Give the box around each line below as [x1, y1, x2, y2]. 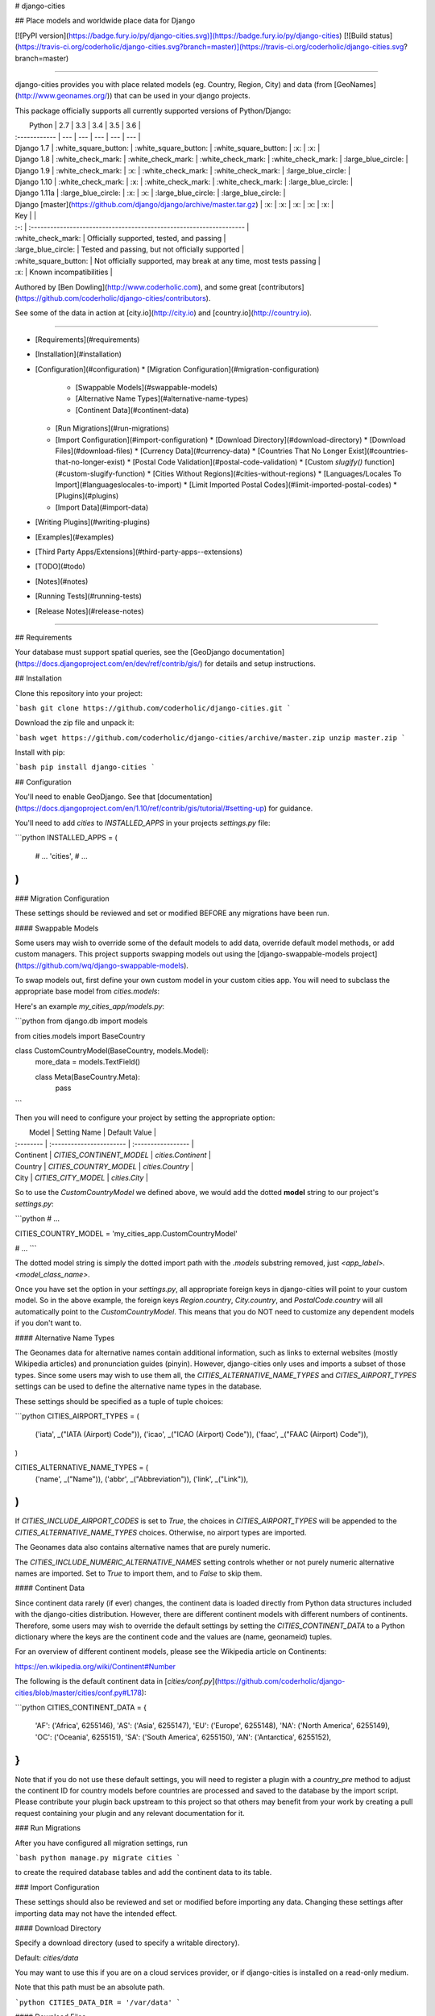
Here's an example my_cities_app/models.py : [14, 1001, 165, 1011]
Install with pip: [14, 748, 65, 757]
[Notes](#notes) [35, 577, 89, 586]
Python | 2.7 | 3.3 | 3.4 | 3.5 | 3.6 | [29, 121, 141, 131]
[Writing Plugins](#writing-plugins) [35, 517, 151, 527]
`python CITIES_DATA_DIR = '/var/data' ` [14, 1997, 181, 2007]
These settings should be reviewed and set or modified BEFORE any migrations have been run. [14, 908, 329, 918]
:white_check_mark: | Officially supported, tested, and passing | [14, 234, 226, 244]
